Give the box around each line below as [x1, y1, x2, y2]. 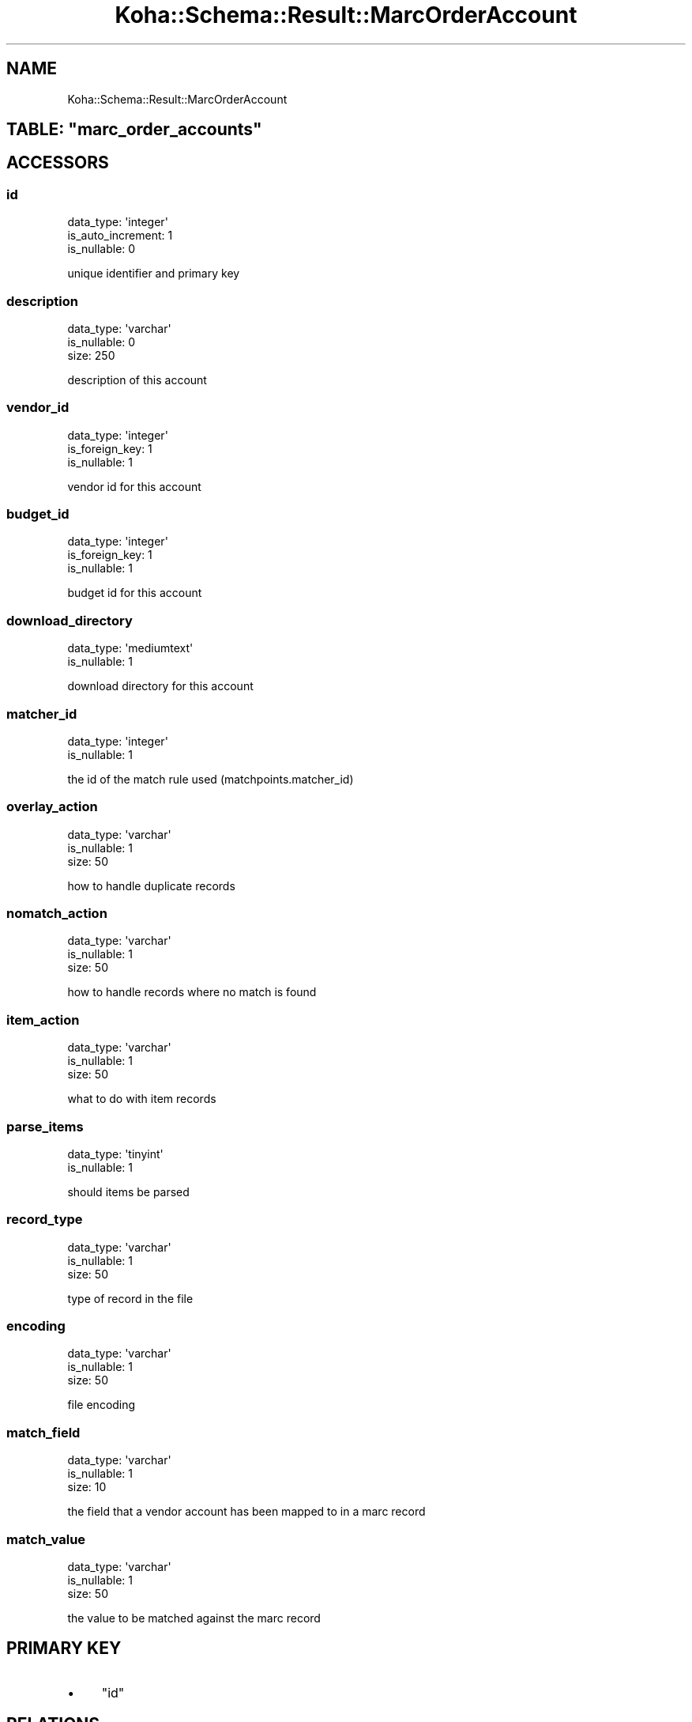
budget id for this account [67, 586, 202, 600]
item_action [6, 1011, 80, 1028]
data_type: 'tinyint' [67, 1146, 164, 1161]
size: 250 [67, 348, 115, 362]
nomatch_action [6, 905, 107, 922]
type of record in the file [67, 1291, 194, 1305]
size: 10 [67, 1480, 107, 1494]
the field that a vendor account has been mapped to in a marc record [67, 1505, 426, 1519]
